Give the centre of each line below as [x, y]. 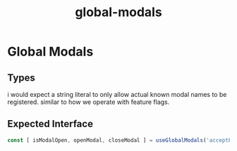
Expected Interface [50, 124]
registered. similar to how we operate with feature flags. [89, 102]
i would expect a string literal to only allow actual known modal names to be [117, 94]
